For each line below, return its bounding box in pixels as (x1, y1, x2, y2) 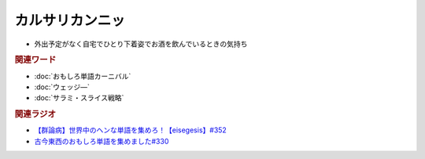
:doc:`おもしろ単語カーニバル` (34, 71, 131, 81)
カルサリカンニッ (14, 12, 126, 29)
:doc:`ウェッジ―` (34, 82, 91, 92)
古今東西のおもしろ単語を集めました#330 (34, 136, 169, 146)
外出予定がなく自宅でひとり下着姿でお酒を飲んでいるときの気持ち (34, 39, 248, 49)
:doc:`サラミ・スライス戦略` (34, 93, 124, 103)
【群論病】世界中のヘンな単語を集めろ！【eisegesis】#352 (34, 125, 227, 135)
